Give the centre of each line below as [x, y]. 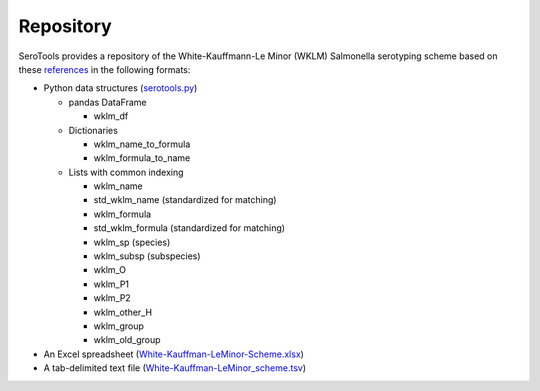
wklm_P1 [111, 284]
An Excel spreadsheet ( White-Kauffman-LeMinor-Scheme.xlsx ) [174, 354]
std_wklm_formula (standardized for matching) [189, 228]
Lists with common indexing [126, 172]
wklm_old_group [127, 340]
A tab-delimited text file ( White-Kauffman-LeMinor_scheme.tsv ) [175, 368]
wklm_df [111, 116]
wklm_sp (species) [132, 242]
